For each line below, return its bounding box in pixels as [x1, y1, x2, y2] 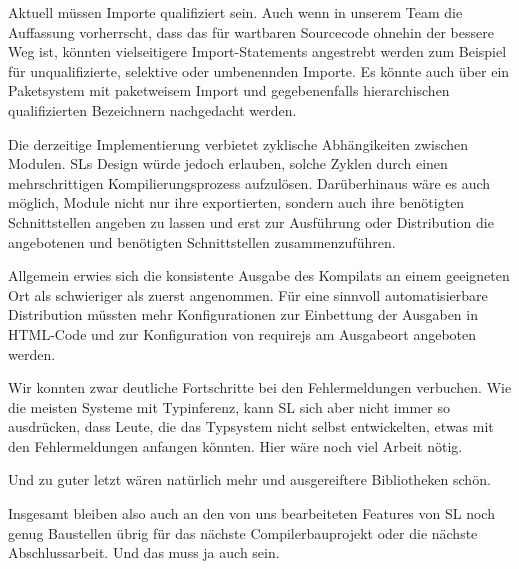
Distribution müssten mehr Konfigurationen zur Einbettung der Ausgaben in [8, 304, 478, 325]
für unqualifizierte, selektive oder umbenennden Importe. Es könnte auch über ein [8, 60, 510, 81]
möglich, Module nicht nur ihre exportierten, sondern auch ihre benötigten [8, 192, 465, 213]
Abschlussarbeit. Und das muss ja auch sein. [8, 542, 280, 563]
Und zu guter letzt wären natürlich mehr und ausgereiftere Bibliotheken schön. [8, 469, 491, 490]
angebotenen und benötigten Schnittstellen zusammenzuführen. [8, 231, 396, 252]
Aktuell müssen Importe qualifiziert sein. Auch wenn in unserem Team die [8, 2, 463, 22]
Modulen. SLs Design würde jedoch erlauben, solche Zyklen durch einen [8, 153, 448, 174]
